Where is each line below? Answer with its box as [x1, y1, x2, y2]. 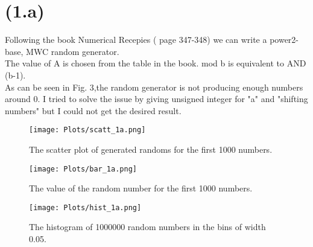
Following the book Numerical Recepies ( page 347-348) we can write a [5, 33, 267, 46]
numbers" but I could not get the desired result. [5, 104, 182, 117]
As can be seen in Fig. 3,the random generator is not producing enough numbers [5, 80, 303, 93]
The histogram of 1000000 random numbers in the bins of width [29, 220, 266, 233]
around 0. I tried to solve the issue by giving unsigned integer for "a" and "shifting [5, 92, 308, 105]
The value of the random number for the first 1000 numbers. [29, 182, 253, 194]
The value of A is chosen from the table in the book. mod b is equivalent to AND [5, 57, 306, 69]
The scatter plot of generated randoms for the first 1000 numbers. [29, 143, 273, 155]
